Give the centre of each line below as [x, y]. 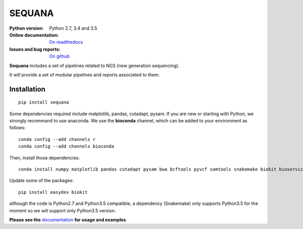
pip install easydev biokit [53, 192]
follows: [17, 128]
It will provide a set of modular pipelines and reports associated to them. [85, 74]
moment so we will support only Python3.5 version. [63, 210]
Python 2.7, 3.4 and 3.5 [73, 28]
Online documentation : [34, 35]
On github [60, 56]
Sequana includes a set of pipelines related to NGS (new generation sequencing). [94, 65]
